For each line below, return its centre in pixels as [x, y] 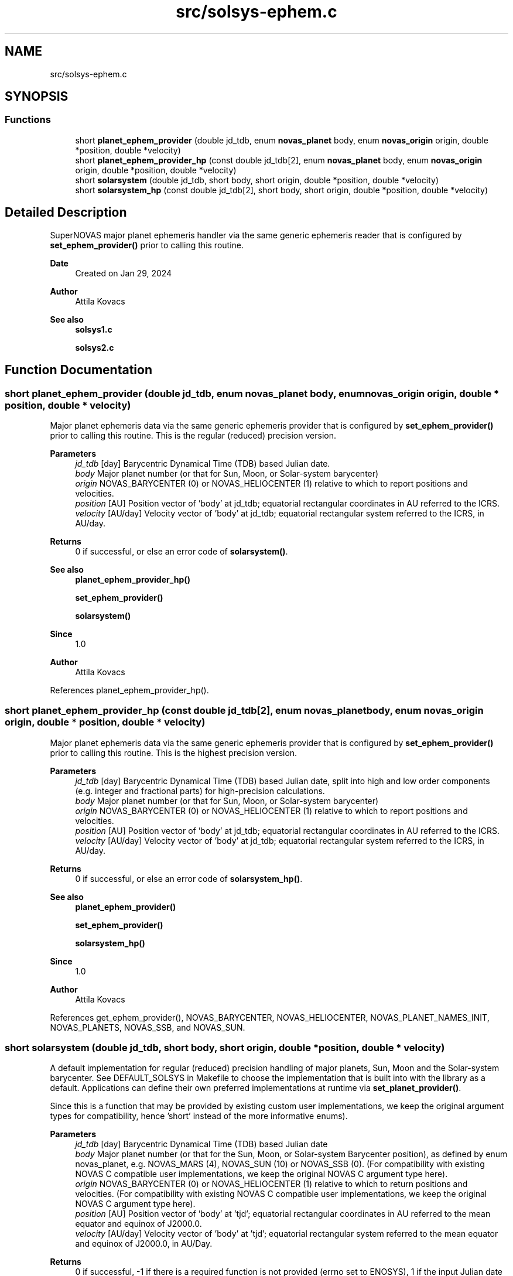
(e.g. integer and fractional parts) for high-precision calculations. [200, 791]
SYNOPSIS [37, 97]
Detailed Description [66, 213]
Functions [28, 120]
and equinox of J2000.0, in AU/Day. [144, 1244]
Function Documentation [78, 370]
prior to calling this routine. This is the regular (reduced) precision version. [193, 435]
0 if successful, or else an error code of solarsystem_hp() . [189, 878]
